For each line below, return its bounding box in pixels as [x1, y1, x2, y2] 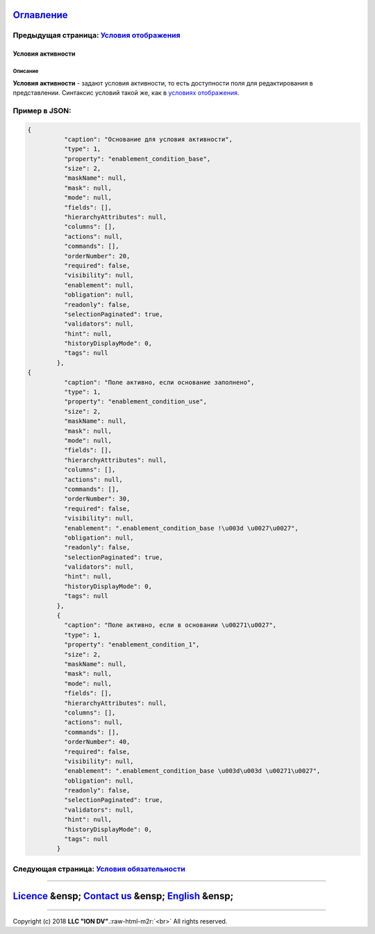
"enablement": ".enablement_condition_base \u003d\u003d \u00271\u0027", [63, 767, 321, 775]
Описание [12, 67, 39, 74]
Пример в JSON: [12, 106, 72, 115]
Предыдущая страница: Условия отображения [12, 31, 181, 40]
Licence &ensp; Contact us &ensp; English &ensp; [12, 890, 234, 902]
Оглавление [12, 9, 69, 21]
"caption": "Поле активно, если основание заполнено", [63, 378, 255, 386]
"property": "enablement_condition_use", [63, 398, 208, 406]
